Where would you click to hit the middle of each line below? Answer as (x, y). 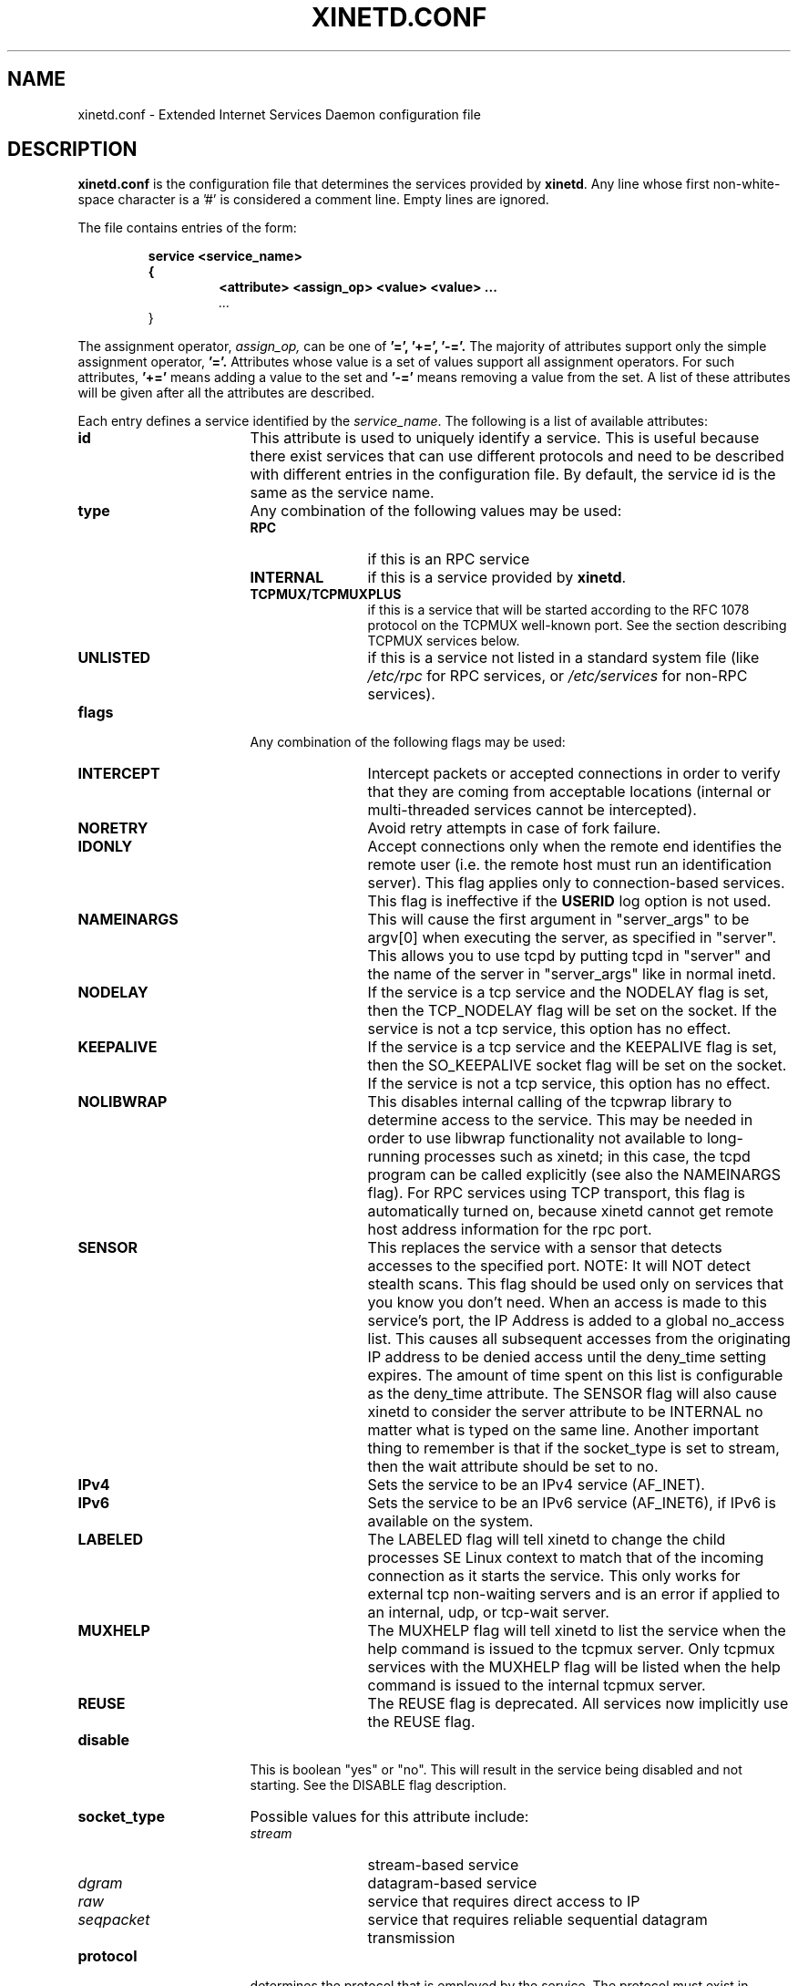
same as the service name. (342, 493)
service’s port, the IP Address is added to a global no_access (576, 1321)
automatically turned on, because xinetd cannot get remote (571, 1211)
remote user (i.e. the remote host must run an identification (569, 865)
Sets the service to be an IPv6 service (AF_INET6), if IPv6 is (572, 1503)
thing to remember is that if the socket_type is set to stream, (573, 1448)
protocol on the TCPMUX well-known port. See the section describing (577, 626)
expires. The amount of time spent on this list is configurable (575, 1376)
